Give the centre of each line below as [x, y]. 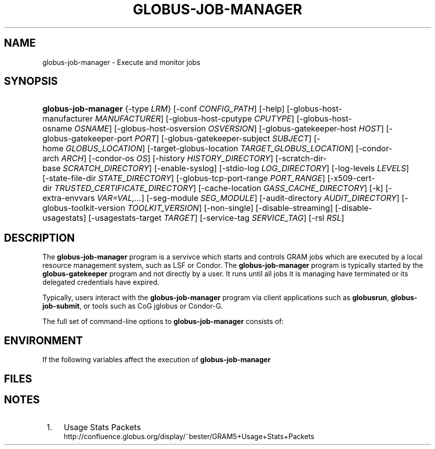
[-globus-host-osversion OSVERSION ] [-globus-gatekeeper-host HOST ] [249, 129]
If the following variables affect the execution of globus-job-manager [156, 360]
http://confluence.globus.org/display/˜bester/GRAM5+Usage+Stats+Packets [189, 437]
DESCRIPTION [39, 238]
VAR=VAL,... [119, 198]
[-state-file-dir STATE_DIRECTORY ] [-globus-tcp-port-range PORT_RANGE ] [184, 178]
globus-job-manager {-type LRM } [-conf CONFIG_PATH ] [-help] [164, 109]
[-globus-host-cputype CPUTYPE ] [230, 119]
